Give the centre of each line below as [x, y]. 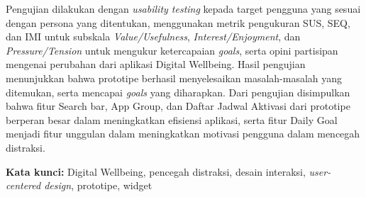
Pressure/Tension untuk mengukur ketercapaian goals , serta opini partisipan [172, 50]
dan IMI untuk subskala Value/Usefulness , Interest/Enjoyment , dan [153, 36]
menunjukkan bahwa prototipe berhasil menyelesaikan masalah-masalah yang [174, 78]
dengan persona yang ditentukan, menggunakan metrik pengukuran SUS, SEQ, [178, 22]
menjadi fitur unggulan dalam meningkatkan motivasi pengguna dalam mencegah [183, 134]
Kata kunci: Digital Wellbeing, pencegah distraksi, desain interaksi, [156, 171]
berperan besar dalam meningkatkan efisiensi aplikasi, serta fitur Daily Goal [172, 119]
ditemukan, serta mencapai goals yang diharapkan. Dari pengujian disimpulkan [178, 92]
